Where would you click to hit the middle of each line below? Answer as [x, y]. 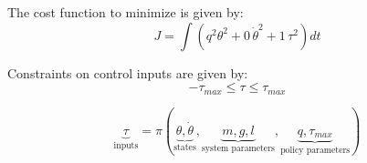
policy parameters [315, 150]
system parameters [238, 149]
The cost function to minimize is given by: [126, 12]
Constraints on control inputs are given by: [128, 72]
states [185, 148]
